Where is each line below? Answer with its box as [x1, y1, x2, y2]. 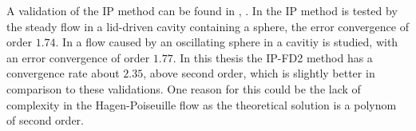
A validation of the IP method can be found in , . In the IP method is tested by [6, 2, 398, 18]
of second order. [6, 112, 84, 129]
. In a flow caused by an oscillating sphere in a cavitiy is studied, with [55, 34, 398, 50]
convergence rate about [6, 65, 120, 81]
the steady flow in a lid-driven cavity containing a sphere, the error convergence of [6, 18, 409, 34]
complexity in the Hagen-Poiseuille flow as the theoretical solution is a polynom [6, 96, 397, 113]
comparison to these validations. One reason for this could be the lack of [6, 80, 361, 97]
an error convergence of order [6, 49, 150, 65]
